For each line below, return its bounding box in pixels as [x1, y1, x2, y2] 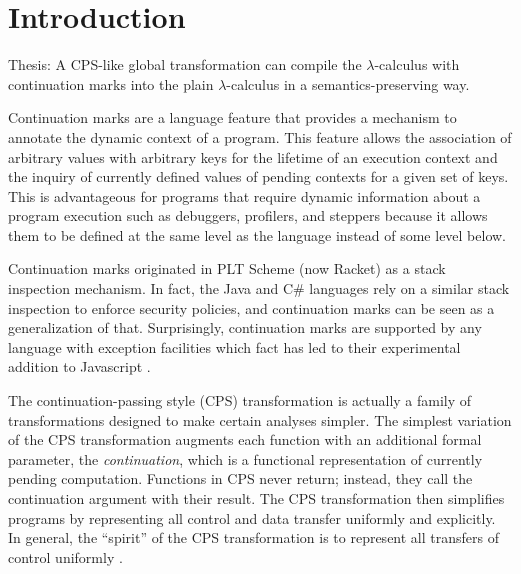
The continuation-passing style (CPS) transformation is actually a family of [8, 390, 472, 411]
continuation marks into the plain [8, 73, 214, 94]
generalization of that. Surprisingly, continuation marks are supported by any [8, 317, 482, 338]
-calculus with [374, 54, 460, 75]
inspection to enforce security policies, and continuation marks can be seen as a [8, 297, 495, 318]
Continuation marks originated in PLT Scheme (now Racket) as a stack [8, 258, 446, 279]
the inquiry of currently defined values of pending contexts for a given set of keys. [8, 166, 509, 187]
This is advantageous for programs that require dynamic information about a [8, 185, 481, 206]
